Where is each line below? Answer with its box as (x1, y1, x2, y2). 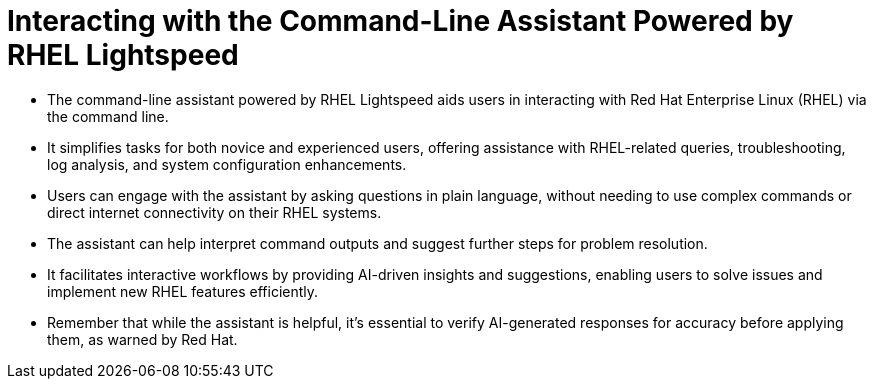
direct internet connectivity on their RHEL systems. (47, 203, 382, 221)
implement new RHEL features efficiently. (47, 282, 319, 300)
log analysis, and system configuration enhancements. (47, 155, 407, 173)
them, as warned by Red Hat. (47, 330, 238, 348)
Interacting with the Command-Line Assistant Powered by (7, 4, 794, 38)
